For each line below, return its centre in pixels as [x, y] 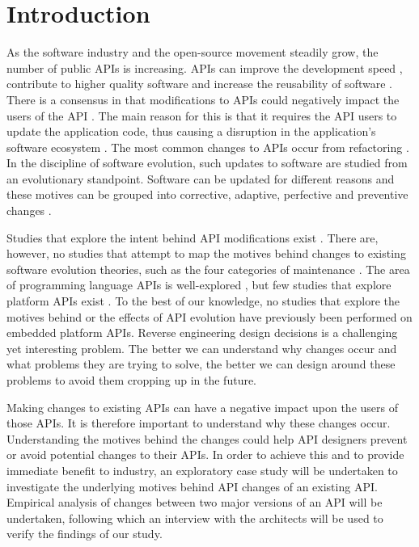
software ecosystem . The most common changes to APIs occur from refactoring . [208, 147]
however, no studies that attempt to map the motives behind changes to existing [206, 253]
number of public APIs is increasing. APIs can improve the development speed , [205, 67]
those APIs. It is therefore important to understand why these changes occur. [199, 423]
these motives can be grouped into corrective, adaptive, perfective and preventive [207, 194]
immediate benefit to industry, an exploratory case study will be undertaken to [202, 470]
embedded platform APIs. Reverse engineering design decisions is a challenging [202, 332]
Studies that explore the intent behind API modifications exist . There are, [193, 237]
